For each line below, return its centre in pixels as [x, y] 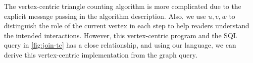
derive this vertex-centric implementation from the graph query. [101, 54]
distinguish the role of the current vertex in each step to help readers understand [127, 26]
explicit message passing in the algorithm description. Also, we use [105, 16]
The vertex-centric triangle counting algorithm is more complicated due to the [123, 6]
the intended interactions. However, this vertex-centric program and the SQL [121, 35]
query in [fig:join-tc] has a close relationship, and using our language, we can [120, 45]
